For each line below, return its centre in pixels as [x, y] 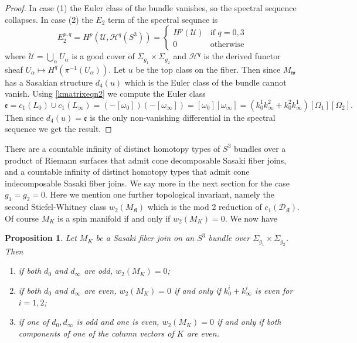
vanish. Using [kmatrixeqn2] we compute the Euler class [105, 94]
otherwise [227, 45]
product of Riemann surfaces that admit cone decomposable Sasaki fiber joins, [146, 160]
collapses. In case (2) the [49, 19]
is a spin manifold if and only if [114, 218]
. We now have [251, 218]
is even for [274, 290]
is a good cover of [103, 56]
